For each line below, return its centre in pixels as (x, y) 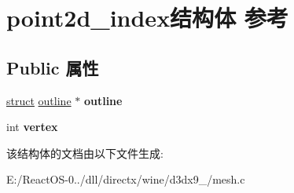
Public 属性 (53, 67)
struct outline (39, 100)
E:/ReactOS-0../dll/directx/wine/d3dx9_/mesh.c (126, 179)
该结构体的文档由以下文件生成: (85, 153)
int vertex (32, 127)
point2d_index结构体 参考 (147, 18)
